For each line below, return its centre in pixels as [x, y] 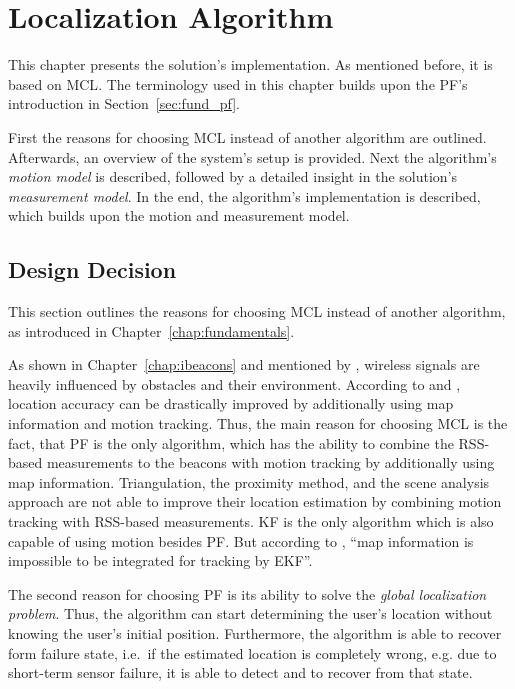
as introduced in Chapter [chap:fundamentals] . [151, 330]
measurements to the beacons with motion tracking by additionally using [270, 462]
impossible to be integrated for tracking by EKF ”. [160, 560]
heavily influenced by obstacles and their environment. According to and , [234, 383]
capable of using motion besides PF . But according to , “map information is [241, 540]
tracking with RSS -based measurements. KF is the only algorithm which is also [251, 521]
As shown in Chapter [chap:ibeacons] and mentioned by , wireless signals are [244, 364]
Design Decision [92, 269]
